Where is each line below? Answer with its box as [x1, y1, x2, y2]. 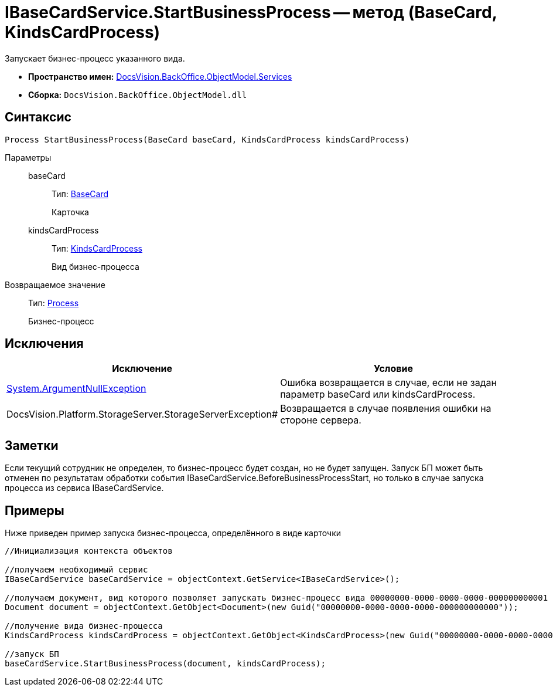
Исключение [112, 363, 172, 375]
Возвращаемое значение [5, 279, 105, 290]
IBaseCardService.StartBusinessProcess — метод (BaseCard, [5, 2, 497, 22]
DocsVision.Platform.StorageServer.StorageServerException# [6, 408, 278, 421]
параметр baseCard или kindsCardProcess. [280, 388, 476, 401]
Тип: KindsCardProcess [52, 243, 142, 253]
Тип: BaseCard [52, 188, 109, 199]
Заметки [5, 438, 59, 453]
